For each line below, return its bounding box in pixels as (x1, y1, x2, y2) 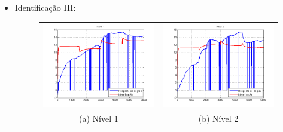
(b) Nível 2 (198, 112, 239, 124)
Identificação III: (14, 1, 76, 13)
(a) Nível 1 (78, 112, 118, 124)
